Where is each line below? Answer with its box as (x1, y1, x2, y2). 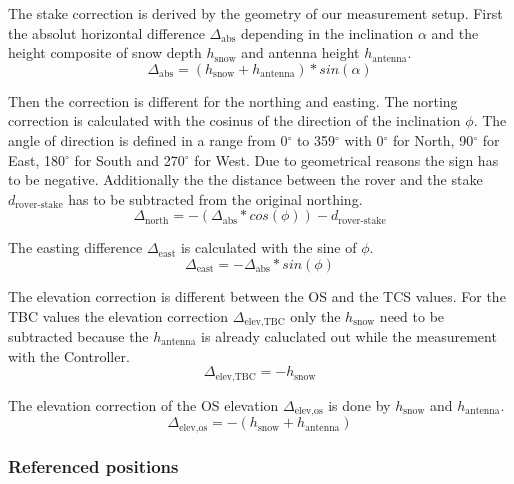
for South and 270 (74, 149, 185, 170)
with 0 (344, 129, 384, 150)
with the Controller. (8, 345, 130, 366)
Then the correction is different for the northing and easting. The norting (8, 90, 458, 111)
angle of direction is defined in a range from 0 (8, 129, 288, 150)
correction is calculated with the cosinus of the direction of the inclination (8, 110, 461, 131)
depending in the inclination (240, 22, 414, 43)
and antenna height (241, 42, 360, 63)
